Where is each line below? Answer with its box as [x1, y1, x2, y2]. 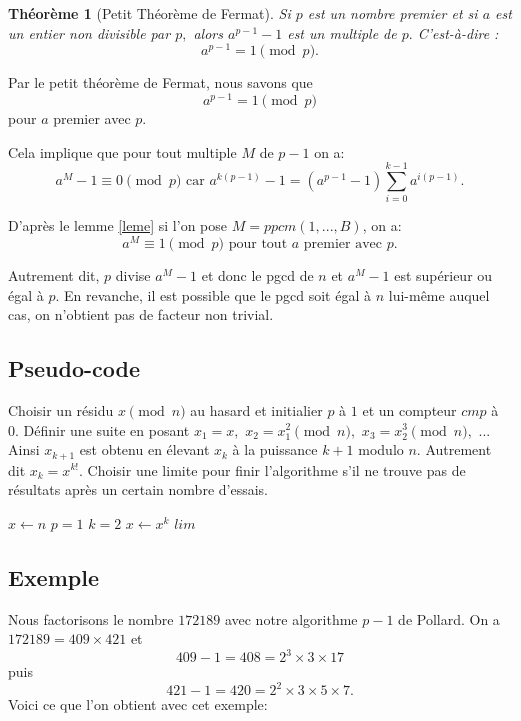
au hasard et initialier [190, 399, 323, 420]
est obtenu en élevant [79, 439, 210, 460]
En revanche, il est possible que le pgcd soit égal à [64, 284, 372, 305]
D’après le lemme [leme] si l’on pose [8, 215, 227, 236]
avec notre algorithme [224, 608, 358, 629]
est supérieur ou [394, 264, 493, 285]
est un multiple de [287, 22, 397, 43]
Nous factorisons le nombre [8, 608, 174, 629]
